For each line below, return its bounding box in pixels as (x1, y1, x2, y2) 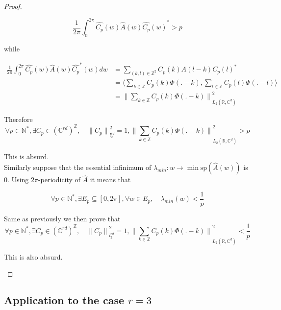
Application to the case (4, 292, 125, 307)
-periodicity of (38, 174, 80, 185)
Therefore (4, 114, 33, 124)
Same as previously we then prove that (4, 213, 121, 223)
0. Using (4, 174, 29, 185)
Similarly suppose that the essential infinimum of (4, 162, 152, 172)
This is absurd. (4, 151, 49, 162)
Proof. (4, 1, 22, 11)
